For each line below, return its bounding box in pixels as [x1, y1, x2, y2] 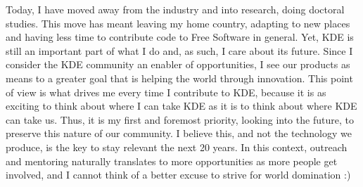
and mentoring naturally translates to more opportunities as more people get [6, 153, 338, 168]
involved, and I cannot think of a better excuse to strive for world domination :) [6, 167, 351, 182]
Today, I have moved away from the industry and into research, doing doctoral [6, 2, 345, 16]
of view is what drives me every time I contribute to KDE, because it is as [6, 84, 326, 99]
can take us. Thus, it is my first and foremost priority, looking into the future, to [6, 112, 354, 127]
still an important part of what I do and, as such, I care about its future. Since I [6, 43, 353, 58]
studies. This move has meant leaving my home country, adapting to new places [6, 15, 350, 30]
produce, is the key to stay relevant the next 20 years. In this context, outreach [6, 139, 348, 154]
